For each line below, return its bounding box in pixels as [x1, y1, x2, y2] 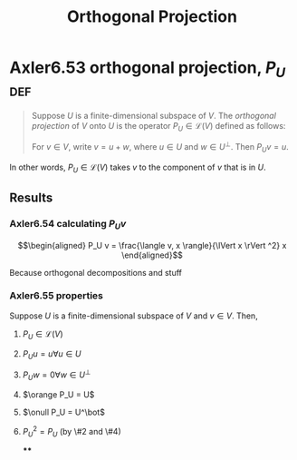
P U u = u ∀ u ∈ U [22, 347, 81, 361]
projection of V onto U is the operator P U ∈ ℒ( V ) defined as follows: [31, 120, 286, 133]
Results [9, 190, 53, 205]
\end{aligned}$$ [120, 250, 184, 260]
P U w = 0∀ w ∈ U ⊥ [22, 367, 91, 382]
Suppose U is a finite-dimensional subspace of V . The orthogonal [31, 110, 276, 121]
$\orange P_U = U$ [22, 388, 95, 400]
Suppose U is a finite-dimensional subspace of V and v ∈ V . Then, [9, 310, 258, 321]
